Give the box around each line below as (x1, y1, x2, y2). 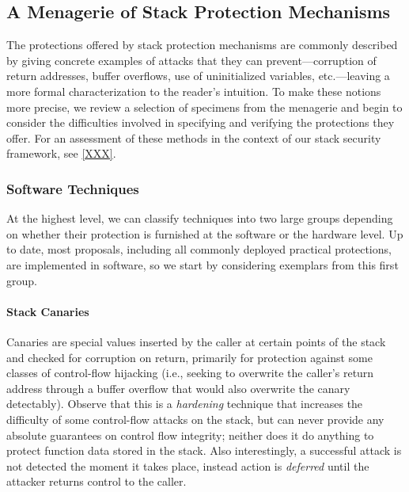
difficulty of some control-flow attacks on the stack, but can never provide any (6, 410, 384, 427)
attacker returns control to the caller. (6, 473, 187, 490)
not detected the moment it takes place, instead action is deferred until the (6, 457, 369, 474)
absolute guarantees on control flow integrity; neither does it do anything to (6, 426, 374, 443)
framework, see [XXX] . (6, 145, 116, 162)
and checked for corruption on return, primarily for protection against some (6, 349, 373, 365)
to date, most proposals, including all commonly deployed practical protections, (6, 241, 392, 257)
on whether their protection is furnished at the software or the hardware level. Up (6, 225, 403, 242)
